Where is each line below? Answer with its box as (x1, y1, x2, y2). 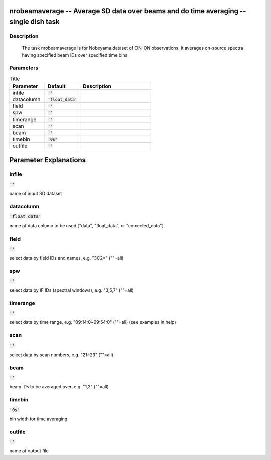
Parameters (9, 64, 39, 71)
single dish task (9, 18, 60, 26)
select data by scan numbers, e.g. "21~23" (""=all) (9, 352, 114, 358)
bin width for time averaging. (9, 416, 69, 422)
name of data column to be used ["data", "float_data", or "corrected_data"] (9, 222, 164, 228)
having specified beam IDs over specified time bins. (22, 52, 129, 58)
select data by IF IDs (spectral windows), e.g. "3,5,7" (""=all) (9, 287, 134, 293)
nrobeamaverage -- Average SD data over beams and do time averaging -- (9, 7, 246, 15)
